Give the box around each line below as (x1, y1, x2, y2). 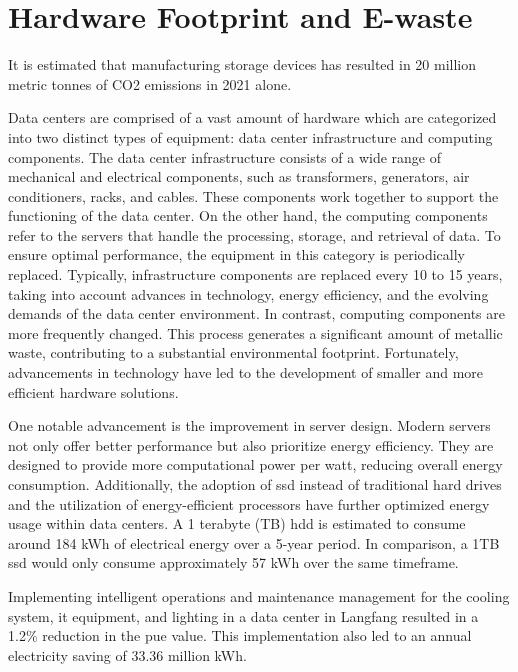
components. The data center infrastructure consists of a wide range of (8, 146, 442, 167)
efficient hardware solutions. (8, 381, 179, 402)
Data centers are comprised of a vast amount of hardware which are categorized (8, 107, 497, 128)
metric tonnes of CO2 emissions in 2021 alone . (8, 73, 292, 94)
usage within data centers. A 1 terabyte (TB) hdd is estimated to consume (8, 513, 466, 534)
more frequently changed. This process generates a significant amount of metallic (8, 322, 503, 343)
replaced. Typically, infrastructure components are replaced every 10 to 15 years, (8, 264, 503, 285)
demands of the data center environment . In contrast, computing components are (8, 303, 505, 324)
